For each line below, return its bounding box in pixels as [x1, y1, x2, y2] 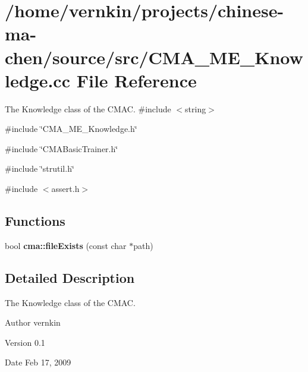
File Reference [76, 68, 197, 92]
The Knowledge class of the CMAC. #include [5, 102, 171, 115]
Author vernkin [5, 316, 61, 329]
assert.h [51, 182, 80, 195]
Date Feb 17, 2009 [5, 356, 71, 368]
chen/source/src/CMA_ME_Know [5, 45, 303, 69]
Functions [5, 212, 65, 230]
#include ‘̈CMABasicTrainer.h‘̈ [5, 142, 118, 155]
